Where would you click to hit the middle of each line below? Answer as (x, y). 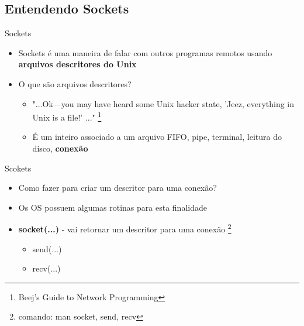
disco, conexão (60, 148)
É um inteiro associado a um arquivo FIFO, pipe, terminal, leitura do (157, 137)
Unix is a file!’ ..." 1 (67, 116)
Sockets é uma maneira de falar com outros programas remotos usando (145, 52)
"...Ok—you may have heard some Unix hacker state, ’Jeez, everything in (163, 103)
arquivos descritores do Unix (77, 64)
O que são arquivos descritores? (75, 83)
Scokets (18, 168)
